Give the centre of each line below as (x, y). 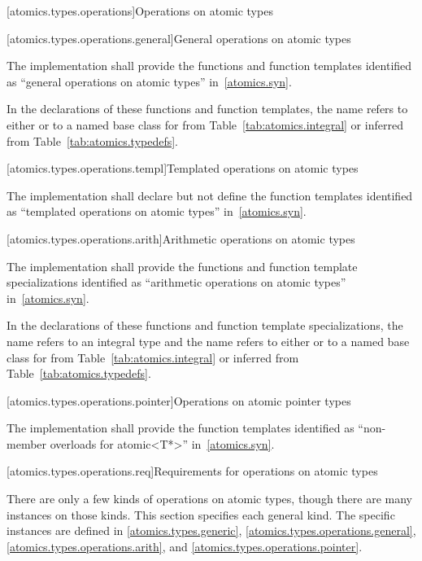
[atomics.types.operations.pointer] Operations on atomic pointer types (179, 400)
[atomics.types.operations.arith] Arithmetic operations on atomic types (181, 238)
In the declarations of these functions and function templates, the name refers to (207, 109)
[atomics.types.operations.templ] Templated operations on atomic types (183, 168)
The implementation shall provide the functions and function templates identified (209, 66)
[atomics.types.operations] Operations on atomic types (140, 11)
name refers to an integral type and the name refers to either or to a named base (208, 341)
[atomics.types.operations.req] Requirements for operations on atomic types (192, 471)
